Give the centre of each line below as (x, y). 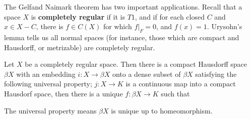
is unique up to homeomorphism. (162, 110)
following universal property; (48, 84)
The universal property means (50, 110)
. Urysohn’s (225, 26)
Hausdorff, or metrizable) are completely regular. (80, 47)
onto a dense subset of (146, 74)
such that (175, 93)
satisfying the (216, 74)
